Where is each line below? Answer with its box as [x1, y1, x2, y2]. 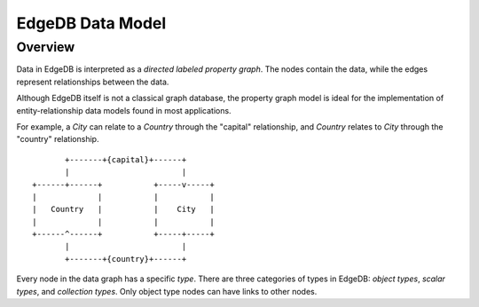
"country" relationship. [16, 134, 99, 145]
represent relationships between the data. [16, 76, 169, 87]
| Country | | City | [32, 204, 215, 215]
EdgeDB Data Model [16, 13, 167, 33]
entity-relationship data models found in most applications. [16, 105, 232, 115]
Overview [16, 39, 75, 55]
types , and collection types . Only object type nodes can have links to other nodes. [16, 286, 318, 296]
